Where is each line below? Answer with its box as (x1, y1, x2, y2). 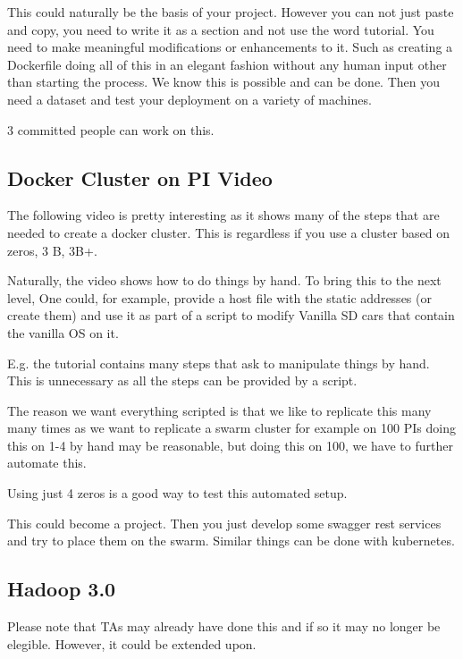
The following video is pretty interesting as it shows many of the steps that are (7, 206, 440, 224)
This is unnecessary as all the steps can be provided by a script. (7, 371, 358, 390)
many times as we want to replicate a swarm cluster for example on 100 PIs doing (7, 418, 456, 437)
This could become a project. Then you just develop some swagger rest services (7, 513, 442, 532)
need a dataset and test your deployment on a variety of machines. (7, 89, 372, 108)
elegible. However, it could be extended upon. (7, 634, 257, 653)
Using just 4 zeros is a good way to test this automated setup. (7, 484, 348, 503)
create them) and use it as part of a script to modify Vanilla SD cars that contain (7, 306, 455, 325)
